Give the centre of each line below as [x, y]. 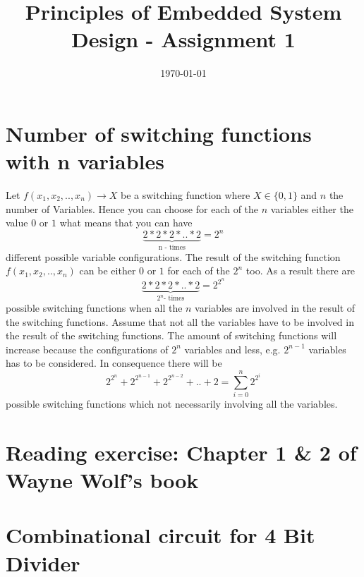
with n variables [85, 161]
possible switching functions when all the [94, 308]
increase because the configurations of [87, 349]
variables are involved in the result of [275, 308]
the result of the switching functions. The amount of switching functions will [171, 335]
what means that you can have [126, 223]
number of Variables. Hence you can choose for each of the [132, 208]
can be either [108, 271]
